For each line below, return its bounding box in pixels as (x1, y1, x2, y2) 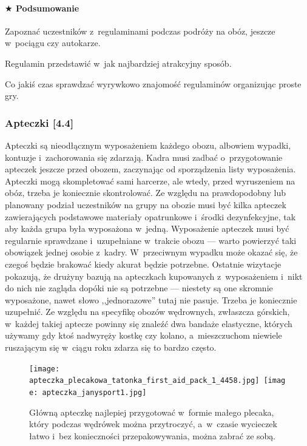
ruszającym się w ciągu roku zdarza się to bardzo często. (5, 341, 217, 354)
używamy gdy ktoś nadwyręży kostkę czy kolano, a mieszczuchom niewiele (5, 329, 282, 342)
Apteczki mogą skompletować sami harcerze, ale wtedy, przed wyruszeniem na (5, 174, 295, 187)
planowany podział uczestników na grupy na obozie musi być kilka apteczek (5, 198, 286, 211)
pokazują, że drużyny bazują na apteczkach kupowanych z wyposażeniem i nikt (5, 269, 303, 282)
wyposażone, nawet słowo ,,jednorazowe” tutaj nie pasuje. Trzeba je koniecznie (5, 293, 297, 306)
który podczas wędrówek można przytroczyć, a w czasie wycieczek (29, 417, 277, 430)
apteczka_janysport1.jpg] (42, 388, 147, 397)
